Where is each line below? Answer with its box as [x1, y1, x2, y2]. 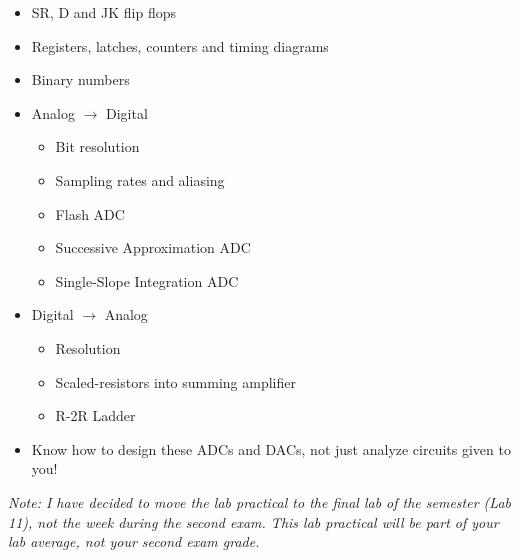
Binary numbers [31, 69, 130, 90]
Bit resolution [55, 136, 140, 157]
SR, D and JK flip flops [31, 2, 176, 22]
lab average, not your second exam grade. [8, 531, 260, 552]
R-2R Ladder [55, 405, 136, 426]
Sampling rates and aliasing [55, 169, 225, 190]
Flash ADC [55, 203, 125, 224]
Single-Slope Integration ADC [55, 270, 239, 291]
